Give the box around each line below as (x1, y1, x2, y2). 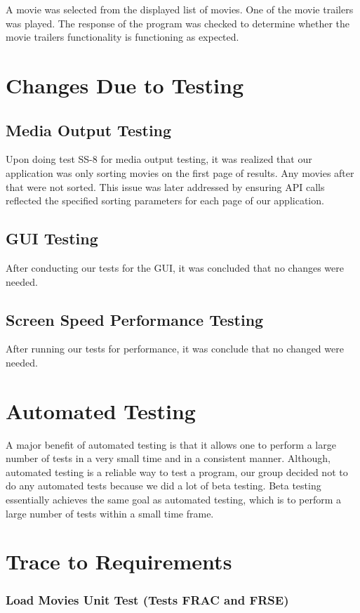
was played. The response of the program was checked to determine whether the (6, 15, 350, 30)
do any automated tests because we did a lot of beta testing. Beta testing (6, 478, 321, 493)
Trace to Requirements (6, 547, 232, 576)
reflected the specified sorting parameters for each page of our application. (6, 193, 324, 208)
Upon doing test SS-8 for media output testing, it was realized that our (6, 152, 312, 166)
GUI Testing (6, 228, 98, 249)
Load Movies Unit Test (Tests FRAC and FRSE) (6, 591, 289, 608)
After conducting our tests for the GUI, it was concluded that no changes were (6, 260, 344, 275)
